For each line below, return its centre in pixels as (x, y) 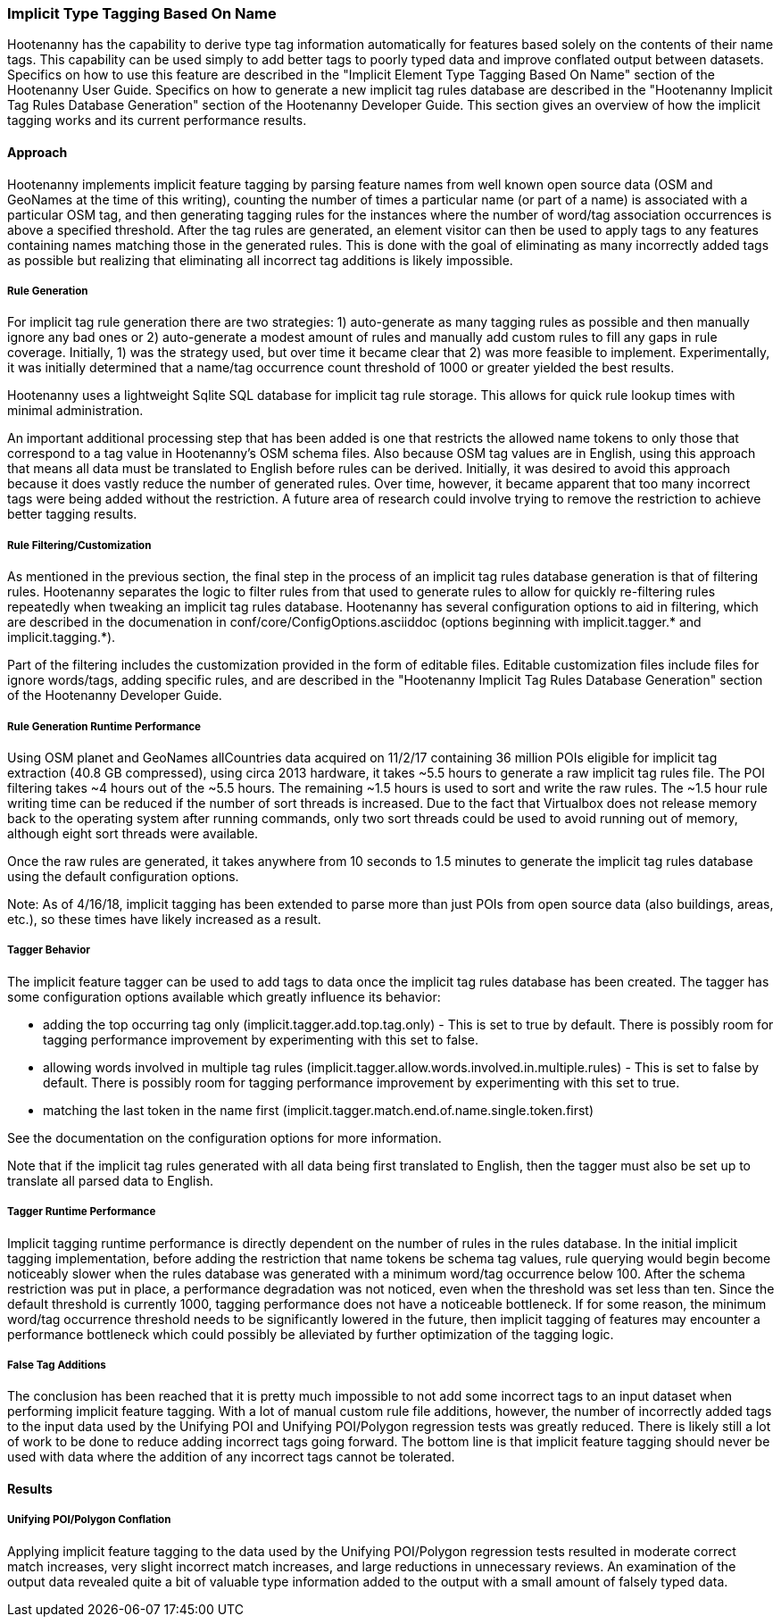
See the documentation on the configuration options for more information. (224, 1137)
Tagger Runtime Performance (82, 1212)
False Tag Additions (57, 1365)
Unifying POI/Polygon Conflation (89, 1520)
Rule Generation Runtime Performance (104, 726)
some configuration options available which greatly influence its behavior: (224, 996)
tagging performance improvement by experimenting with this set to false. (261, 1039)
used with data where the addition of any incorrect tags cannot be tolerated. (231, 1457)
